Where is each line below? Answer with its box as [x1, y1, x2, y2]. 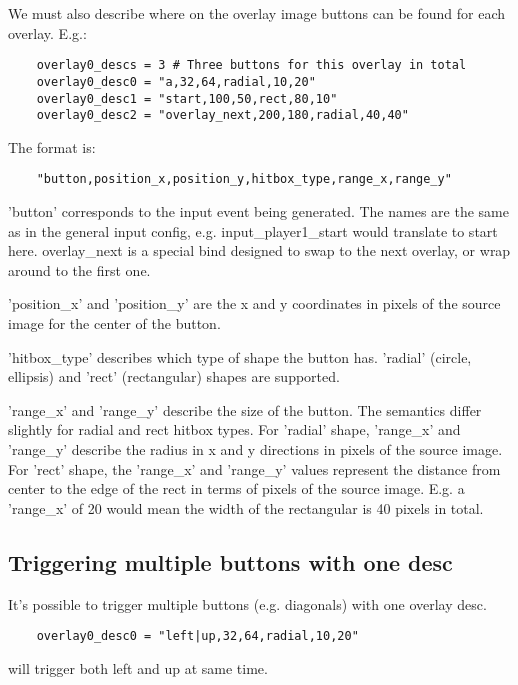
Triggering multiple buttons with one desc [8, 546, 453, 577]
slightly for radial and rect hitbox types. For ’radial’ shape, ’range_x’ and [8, 419, 461, 440]
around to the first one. [8, 259, 151, 280]
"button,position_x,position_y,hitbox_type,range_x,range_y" [36, 172, 452, 187]
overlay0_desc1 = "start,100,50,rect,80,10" [36, 91, 338, 106]
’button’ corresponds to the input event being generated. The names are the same [8, 201, 509, 222]
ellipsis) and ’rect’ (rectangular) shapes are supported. [8, 366, 340, 387]
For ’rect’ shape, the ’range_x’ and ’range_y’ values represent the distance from [8, 458, 501, 479]
